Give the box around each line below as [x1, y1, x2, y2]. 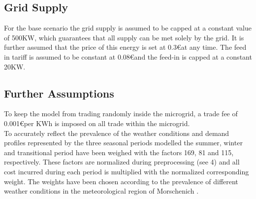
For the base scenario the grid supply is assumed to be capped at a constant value [4, 23, 252, 33]
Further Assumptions [4, 85, 114, 100]
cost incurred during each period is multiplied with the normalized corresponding [4, 166, 249, 176]
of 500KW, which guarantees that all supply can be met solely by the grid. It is [4, 32, 244, 42]
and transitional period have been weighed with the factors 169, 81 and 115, [4, 147, 234, 157]
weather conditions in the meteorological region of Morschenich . [4, 186, 199, 196]
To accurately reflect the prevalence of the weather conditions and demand [4, 128, 229, 138]
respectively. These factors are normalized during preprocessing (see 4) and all [4, 157, 240, 167]
